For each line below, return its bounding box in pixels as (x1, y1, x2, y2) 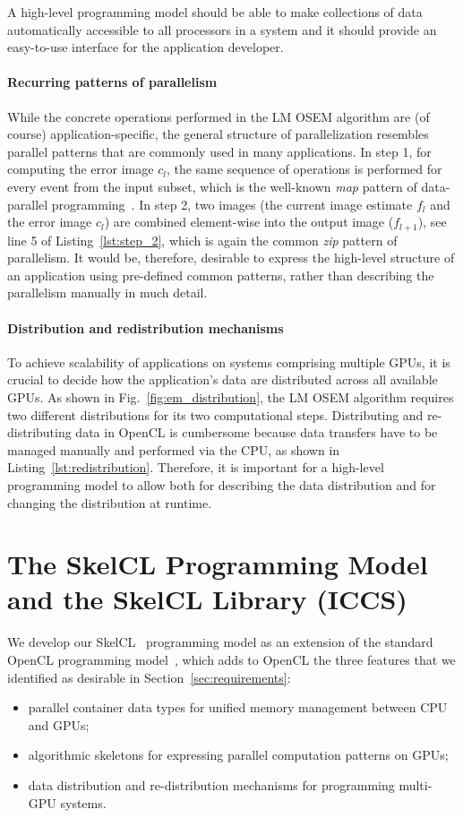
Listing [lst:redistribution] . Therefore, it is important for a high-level (7, 458, 384, 477)
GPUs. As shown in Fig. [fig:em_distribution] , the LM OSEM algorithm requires (7, 387, 454, 406)
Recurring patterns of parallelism (7, 73, 218, 91)
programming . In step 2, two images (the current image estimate (51, 194, 413, 213)
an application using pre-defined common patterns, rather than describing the (7, 265, 434, 284)
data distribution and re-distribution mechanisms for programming (28, 775, 395, 794)
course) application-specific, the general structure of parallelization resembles (7, 125, 429, 143)
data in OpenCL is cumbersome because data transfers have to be (75, 423, 438, 442)
